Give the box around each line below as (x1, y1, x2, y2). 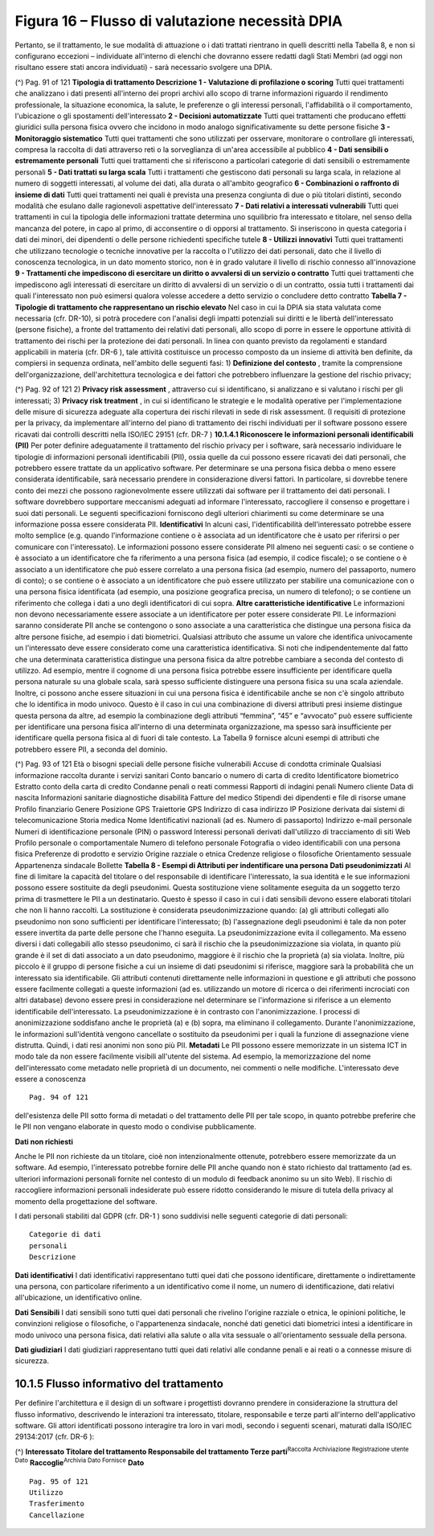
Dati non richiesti (14, 1137, 74, 1146)
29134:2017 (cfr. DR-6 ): (14, 1432, 95, 1442)
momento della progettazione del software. (14, 1196, 158, 1206)
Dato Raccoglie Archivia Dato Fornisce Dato (14, 1456, 145, 1468)
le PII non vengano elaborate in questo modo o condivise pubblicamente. (14, 1122, 257, 1132)
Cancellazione (29, 1510, 84, 1519)
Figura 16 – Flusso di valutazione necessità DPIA (14, 12, 343, 30)
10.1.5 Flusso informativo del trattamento (14, 1377, 224, 1391)
